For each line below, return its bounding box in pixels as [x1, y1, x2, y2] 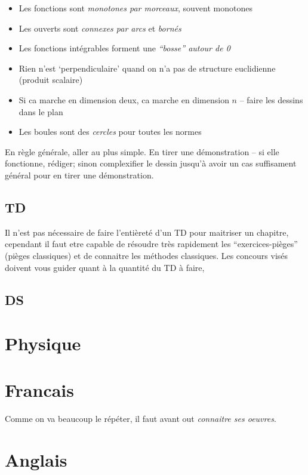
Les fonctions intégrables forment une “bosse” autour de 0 [19, 42, 230, 54]
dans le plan [19, 105, 63, 118]
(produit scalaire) [19, 73, 83, 86]
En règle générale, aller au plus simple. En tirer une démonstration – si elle [5, 145, 279, 158]
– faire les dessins [239, 93, 303, 106]
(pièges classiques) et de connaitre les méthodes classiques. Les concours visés [5, 249, 288, 261]
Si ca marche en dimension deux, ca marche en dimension [19, 93, 229, 106]
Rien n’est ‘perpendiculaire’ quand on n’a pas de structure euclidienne [19, 61, 276, 74]
